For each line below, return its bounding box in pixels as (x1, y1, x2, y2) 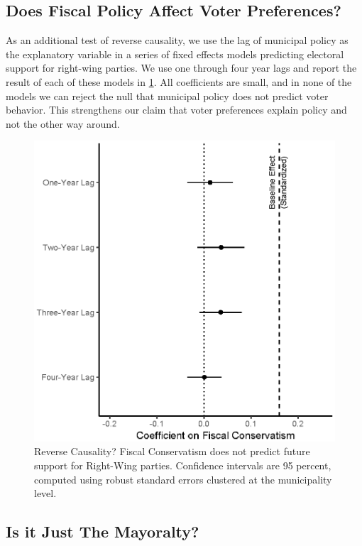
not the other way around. (6, 116, 120, 131)
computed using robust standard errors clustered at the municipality (34, 471, 332, 486)
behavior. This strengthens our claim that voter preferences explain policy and (6, 102, 347, 117)
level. (34, 486, 57, 501)
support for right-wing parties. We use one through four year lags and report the (6, 60, 357, 75)
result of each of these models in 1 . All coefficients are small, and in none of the (6, 74, 352, 89)
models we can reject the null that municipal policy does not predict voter (6, 88, 329, 103)
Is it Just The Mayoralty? (6, 520, 199, 542)
